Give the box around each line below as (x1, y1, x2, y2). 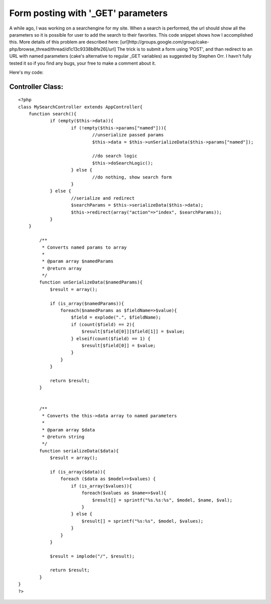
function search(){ (28, 111, 77, 117)
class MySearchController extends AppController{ (18, 104, 143, 110)
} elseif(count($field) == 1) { (71, 336, 151, 341)
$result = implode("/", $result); (50, 553, 135, 559)
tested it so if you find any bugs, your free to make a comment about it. (9, 60, 156, 66)
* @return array (42, 265, 82, 271)
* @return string (42, 434, 85, 440)
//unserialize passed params (92, 132, 164, 138)
